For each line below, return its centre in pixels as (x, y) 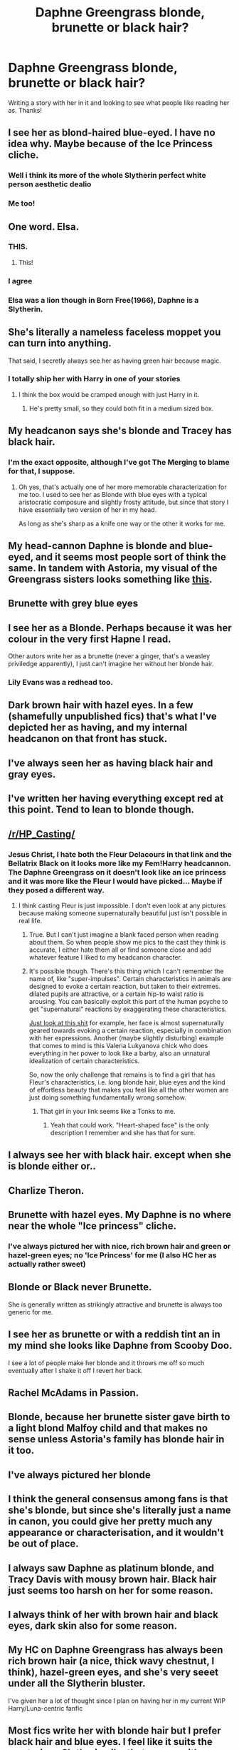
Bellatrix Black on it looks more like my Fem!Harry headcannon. (119, 863)
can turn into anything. (60, 343)
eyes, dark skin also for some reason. (92, 1625)
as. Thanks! (25, 110)
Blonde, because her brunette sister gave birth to (119, 1417)
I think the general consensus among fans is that (118, 1499)
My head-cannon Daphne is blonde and (97, 546)
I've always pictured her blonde (80, 1475)
